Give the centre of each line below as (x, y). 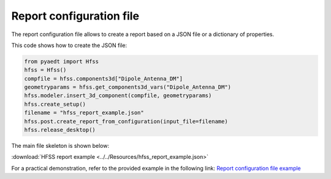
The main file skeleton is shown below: (60, 146)
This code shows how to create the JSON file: (69, 45)
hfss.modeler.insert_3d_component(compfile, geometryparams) (118, 96)
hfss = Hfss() (45, 70)
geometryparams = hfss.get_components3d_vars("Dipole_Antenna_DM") (128, 87)
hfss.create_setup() (55, 104)
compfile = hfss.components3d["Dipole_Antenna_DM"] (104, 79)
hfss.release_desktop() (60, 130)
